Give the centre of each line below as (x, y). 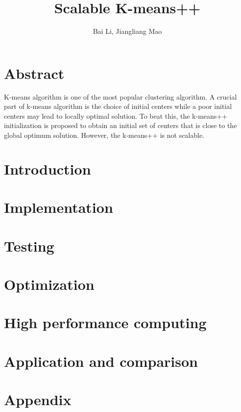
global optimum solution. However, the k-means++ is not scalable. (104, 135)
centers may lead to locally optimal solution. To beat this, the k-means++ (116, 116)
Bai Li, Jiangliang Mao (127, 31)
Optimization (49, 284)
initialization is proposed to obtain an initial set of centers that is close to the (120, 125)
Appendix (38, 399)
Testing (29, 245)
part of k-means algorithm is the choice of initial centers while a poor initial (118, 106)
